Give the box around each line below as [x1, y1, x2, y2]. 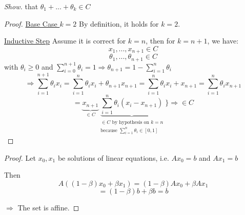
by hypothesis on [112, 119, 149, 125]
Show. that [4, 1, 38, 11]
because [100, 127, 117, 133]
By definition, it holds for [78, 18, 159, 29]
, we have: [207, 35, 239, 46]
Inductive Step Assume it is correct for [4, 35, 126, 46]
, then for [146, 35, 175, 46]
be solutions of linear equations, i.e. [57, 152, 169, 163]
